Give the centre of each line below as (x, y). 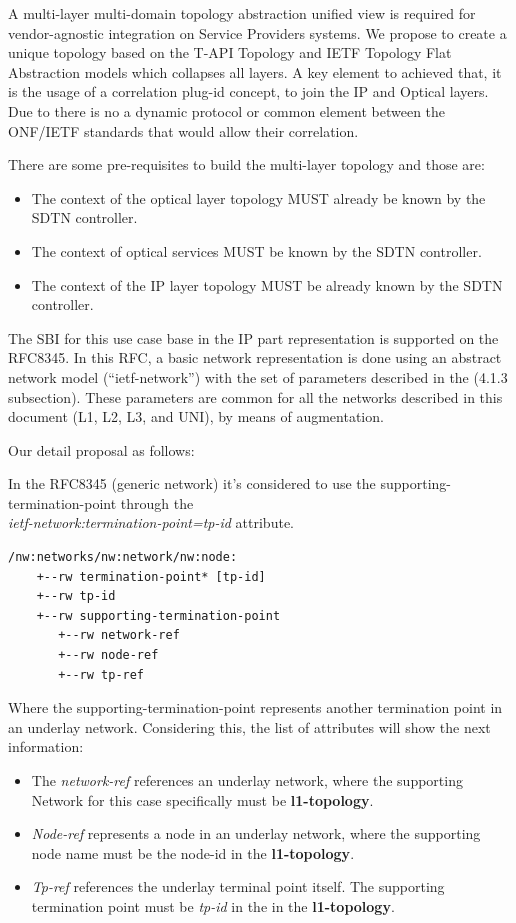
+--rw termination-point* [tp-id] (151, 576)
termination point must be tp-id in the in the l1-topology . (213, 905)
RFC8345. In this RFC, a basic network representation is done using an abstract (255, 357)
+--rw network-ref (119, 635)
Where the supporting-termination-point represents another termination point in (255, 707)
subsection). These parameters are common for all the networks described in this (255, 396)
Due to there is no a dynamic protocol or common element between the (227, 110)
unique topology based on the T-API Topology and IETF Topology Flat (230, 52)
